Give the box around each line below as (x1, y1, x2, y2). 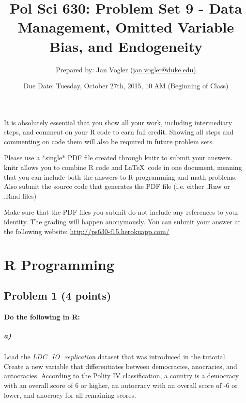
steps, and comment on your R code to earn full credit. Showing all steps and (4, 127, 234, 137)
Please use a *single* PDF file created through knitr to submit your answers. (4, 152, 232, 163)
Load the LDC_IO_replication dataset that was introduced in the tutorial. (4, 352, 227, 362)
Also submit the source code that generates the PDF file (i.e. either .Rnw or (4, 181, 230, 191)
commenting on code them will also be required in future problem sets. (4, 136, 214, 146)
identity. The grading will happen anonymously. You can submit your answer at (4, 217, 241, 227)
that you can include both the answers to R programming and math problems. (4, 171, 237, 182)
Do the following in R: (4, 311, 80, 321)
